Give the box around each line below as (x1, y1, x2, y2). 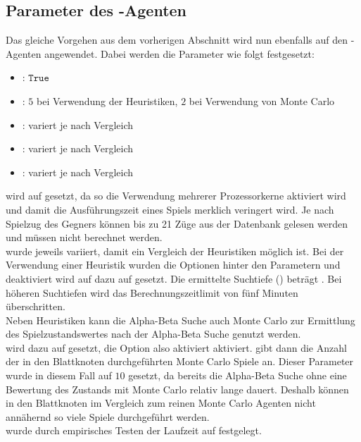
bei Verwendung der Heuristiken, (37, 93, 178, 108)
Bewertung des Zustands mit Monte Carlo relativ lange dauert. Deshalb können (6, 381, 349, 396)
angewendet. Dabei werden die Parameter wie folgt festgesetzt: (44, 46, 315, 61)
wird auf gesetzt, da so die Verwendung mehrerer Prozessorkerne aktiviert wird (6, 188, 346, 203)
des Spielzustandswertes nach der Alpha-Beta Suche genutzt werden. (6, 326, 301, 341)
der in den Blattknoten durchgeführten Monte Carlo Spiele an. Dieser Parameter (6, 354, 354, 369)
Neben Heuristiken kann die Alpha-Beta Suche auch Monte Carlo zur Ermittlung (6, 312, 355, 327)
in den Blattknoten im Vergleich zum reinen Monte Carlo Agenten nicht (6, 395, 316, 410)
